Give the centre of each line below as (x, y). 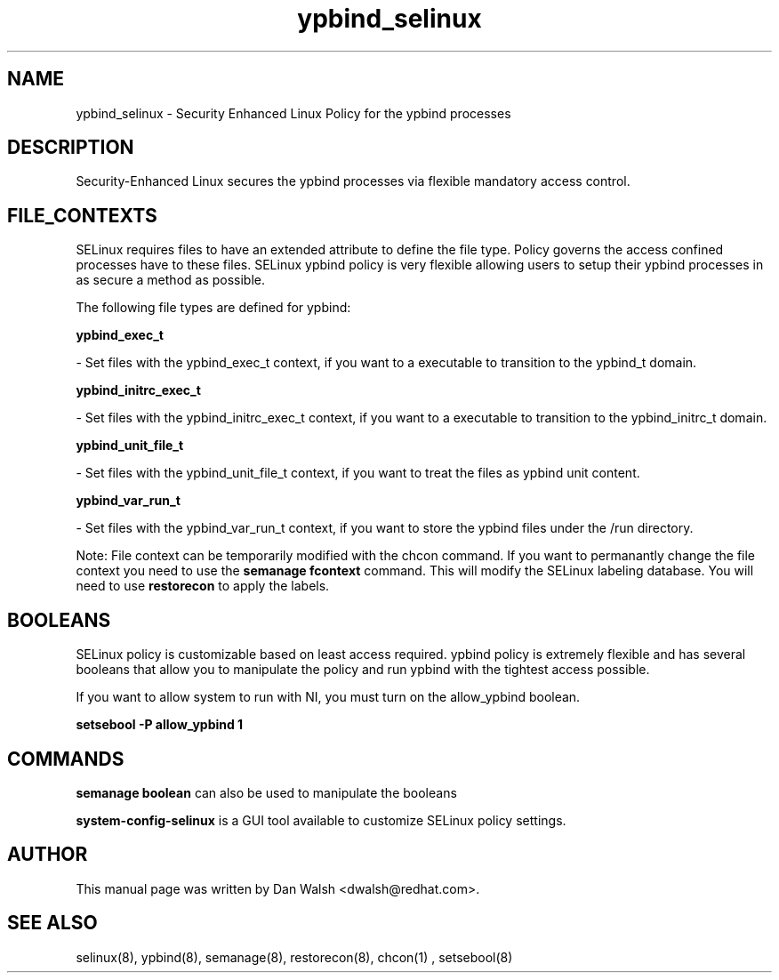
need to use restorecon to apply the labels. (203, 586)
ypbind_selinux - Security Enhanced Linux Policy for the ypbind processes (293, 113)
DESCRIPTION (71, 148)
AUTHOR (48, 855)
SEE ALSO (52, 923)
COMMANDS (66, 759)
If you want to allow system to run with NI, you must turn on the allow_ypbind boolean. (328, 697)
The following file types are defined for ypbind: (213, 308)
